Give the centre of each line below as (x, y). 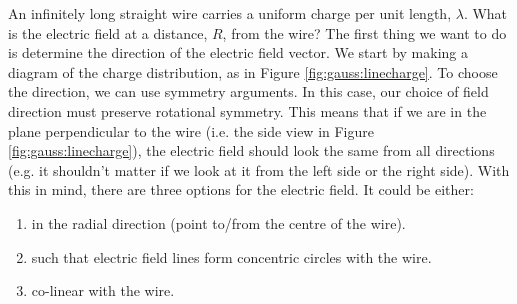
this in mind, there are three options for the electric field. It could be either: (241, 189)
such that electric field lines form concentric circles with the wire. (231, 256)
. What (485, 13)
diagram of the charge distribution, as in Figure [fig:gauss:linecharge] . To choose (253, 71)
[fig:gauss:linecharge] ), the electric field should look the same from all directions (251, 150)
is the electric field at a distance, (108, 32)
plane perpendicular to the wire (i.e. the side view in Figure (191, 130)
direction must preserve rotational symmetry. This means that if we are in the (247, 110)
